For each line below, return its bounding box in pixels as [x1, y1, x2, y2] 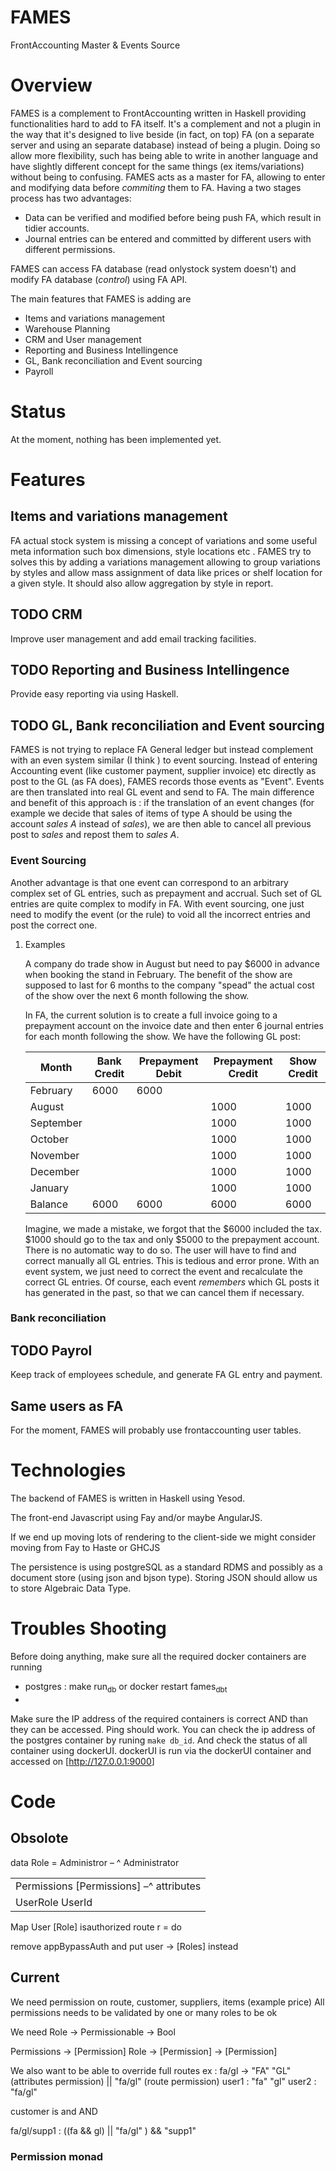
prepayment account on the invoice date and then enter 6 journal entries [24, 1019, 324, 1031]
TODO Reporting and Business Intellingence [10, 662, 290, 679]
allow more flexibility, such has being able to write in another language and [10, 149, 319, 161]
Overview [10, 74, 93, 97]
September [29, 1116, 83, 1130]
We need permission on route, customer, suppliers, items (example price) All [10, 1996, 325, 2008]
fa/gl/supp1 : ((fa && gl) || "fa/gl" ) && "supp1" [10, 2124, 197, 2136]
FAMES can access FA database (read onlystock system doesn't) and [10, 262, 297, 275]
